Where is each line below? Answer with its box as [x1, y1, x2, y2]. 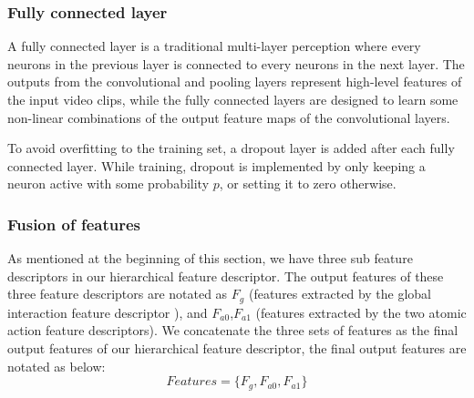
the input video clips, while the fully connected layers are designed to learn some [7, 90, 459, 108]
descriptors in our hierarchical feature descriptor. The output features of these [7, 266, 444, 285]
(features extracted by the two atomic [255, 302, 467, 321]
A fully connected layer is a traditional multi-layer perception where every [7, 36, 421, 56]
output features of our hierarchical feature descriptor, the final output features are [7, 339, 467, 358]
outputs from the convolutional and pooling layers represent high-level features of [7, 72, 462, 91]
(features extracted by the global [248, 284, 432, 303]
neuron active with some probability [7, 174, 210, 193]
